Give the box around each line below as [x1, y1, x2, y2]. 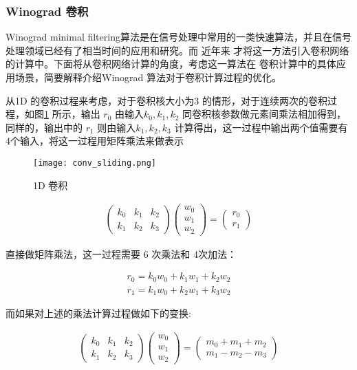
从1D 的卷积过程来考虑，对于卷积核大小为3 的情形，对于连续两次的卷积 [6, 93, 328, 107]
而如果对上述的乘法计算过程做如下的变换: [6, 306, 191, 320]
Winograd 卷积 [6, 2, 89, 19]
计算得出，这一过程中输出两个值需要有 [174, 120, 348, 134]
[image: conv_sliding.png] [33, 157, 156, 168]
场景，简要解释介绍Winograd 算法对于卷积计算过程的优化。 [14, 70, 282, 84]
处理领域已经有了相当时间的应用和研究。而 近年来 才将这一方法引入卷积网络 [6, 43, 349, 57]
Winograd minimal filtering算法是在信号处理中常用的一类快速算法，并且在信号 [6, 30, 351, 44]
